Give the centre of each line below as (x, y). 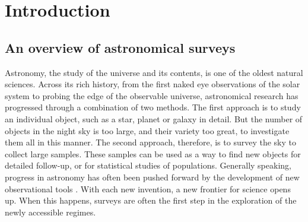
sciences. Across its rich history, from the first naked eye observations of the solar (153, 84)
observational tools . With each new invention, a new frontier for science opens (148, 188)
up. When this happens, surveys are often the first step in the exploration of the (151, 200)
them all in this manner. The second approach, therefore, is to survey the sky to (150, 142)
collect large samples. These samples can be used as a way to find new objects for (153, 153)
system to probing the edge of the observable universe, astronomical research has (152, 95)
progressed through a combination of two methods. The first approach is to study (153, 107)
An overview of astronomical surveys (120, 47)
